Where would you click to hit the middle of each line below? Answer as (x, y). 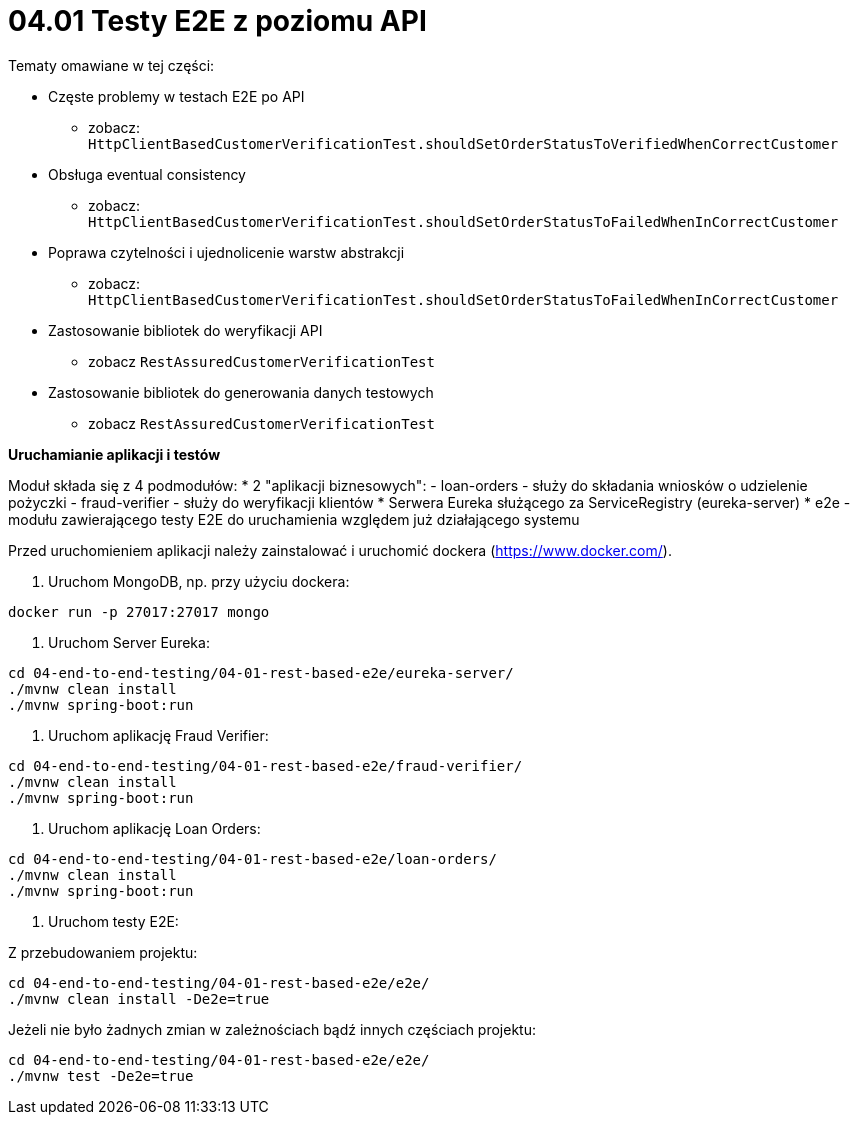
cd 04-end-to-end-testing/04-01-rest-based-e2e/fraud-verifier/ (265, 765)
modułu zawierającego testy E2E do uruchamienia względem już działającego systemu (294, 519)
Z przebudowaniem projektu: (103, 952)
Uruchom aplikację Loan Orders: (154, 828)
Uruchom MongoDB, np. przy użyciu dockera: (199, 581)
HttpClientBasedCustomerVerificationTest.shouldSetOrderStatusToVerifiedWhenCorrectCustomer (463, 143)
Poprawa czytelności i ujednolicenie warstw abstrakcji (226, 252)
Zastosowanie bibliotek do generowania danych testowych (241, 392)
